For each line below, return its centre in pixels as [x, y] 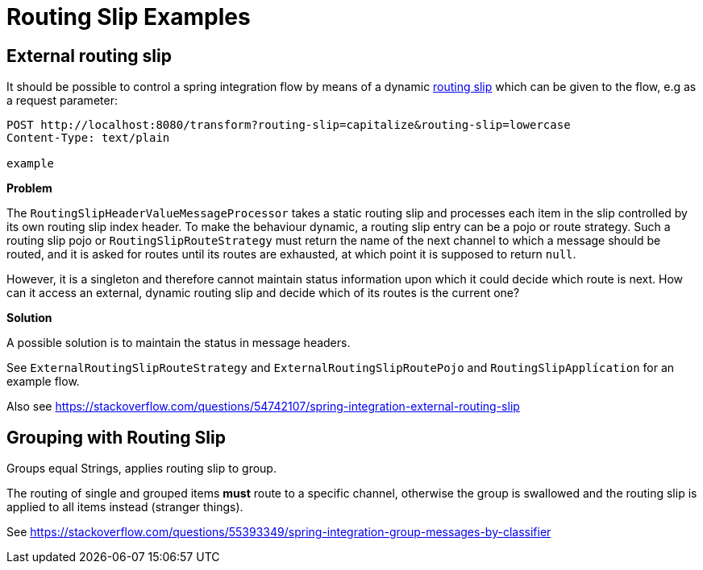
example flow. [43, 382]
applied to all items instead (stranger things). [125, 507]
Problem [29, 188]
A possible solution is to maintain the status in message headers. [179, 343]
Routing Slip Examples [129, 17]
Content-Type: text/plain [88, 138]
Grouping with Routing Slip [116, 437]
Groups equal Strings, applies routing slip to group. [141, 469]
